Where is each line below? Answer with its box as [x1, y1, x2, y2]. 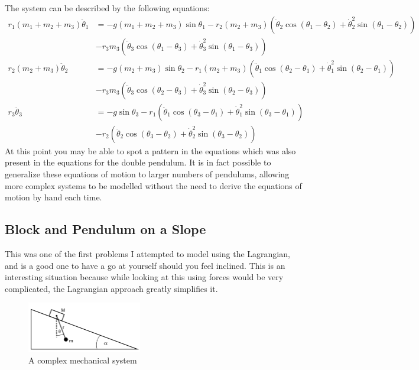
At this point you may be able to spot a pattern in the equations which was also [5, 144, 296, 157]
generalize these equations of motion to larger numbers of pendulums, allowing [5, 167, 290, 180]
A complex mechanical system [28, 354, 137, 366]
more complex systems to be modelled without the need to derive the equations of [5, 179, 302, 192]
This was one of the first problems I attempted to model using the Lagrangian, [5, 247, 290, 259]
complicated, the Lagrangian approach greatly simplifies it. [5, 282, 218, 294]
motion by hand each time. [5, 191, 102, 203]
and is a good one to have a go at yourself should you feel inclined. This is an [5, 259, 285, 271]
